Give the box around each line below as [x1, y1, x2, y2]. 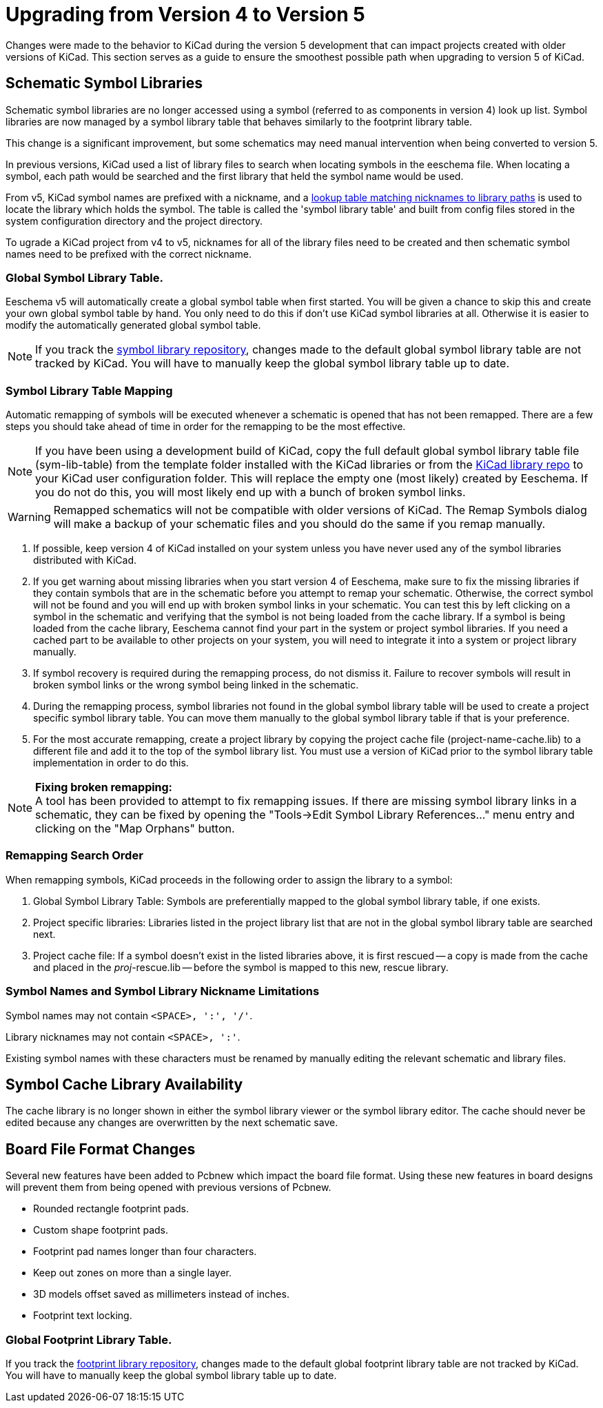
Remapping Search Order [6, 848, 143, 863]
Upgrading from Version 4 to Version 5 [6, 3, 365, 26]
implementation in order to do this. [33, 757, 189, 769]
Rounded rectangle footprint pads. [33, 1203, 189, 1215]
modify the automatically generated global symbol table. [6, 319, 261, 331]
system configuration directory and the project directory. [6, 214, 263, 227]
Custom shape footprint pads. [33, 1224, 168, 1236]
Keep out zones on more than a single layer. [33, 1267, 232, 1279]
